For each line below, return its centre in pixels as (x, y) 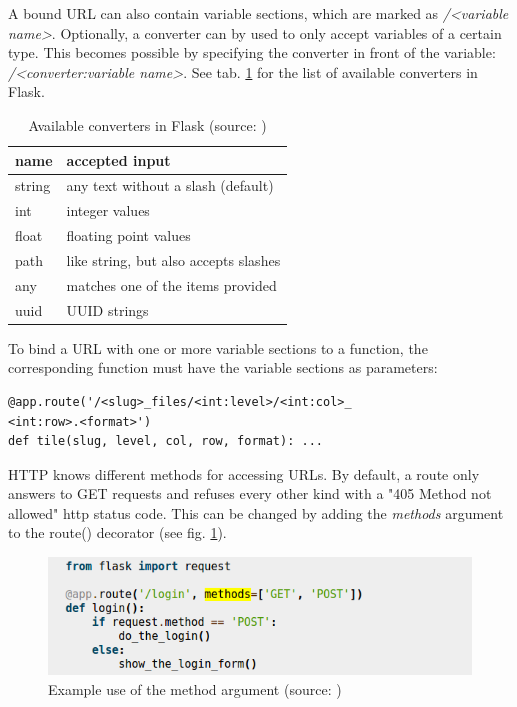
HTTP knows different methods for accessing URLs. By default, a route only (244, 473)
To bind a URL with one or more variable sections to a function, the (218, 347)
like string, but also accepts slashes (173, 259)
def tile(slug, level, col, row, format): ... (165, 441)
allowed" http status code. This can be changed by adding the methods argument (256, 512)
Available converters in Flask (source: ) (147, 124)
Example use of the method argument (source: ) (195, 688)
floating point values (128, 235)
